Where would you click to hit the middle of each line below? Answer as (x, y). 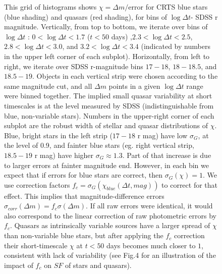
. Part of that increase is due (167, 155)
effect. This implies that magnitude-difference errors (84, 196)
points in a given (134, 86)
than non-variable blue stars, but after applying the (84, 235)
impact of (19, 265)
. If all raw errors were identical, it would (149, 206)
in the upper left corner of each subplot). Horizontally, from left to (107, 56)
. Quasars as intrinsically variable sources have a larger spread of (110, 225)
